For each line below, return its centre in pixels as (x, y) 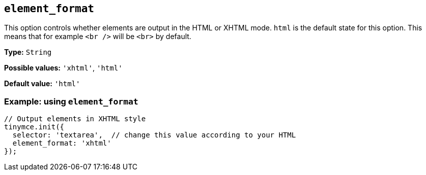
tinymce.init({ (34, 127)
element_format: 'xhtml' (62, 143)
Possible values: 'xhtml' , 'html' (63, 68)
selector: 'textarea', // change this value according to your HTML (154, 135)
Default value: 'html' (42, 84)
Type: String (28, 52)
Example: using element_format (71, 101)
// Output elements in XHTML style (75, 119)
